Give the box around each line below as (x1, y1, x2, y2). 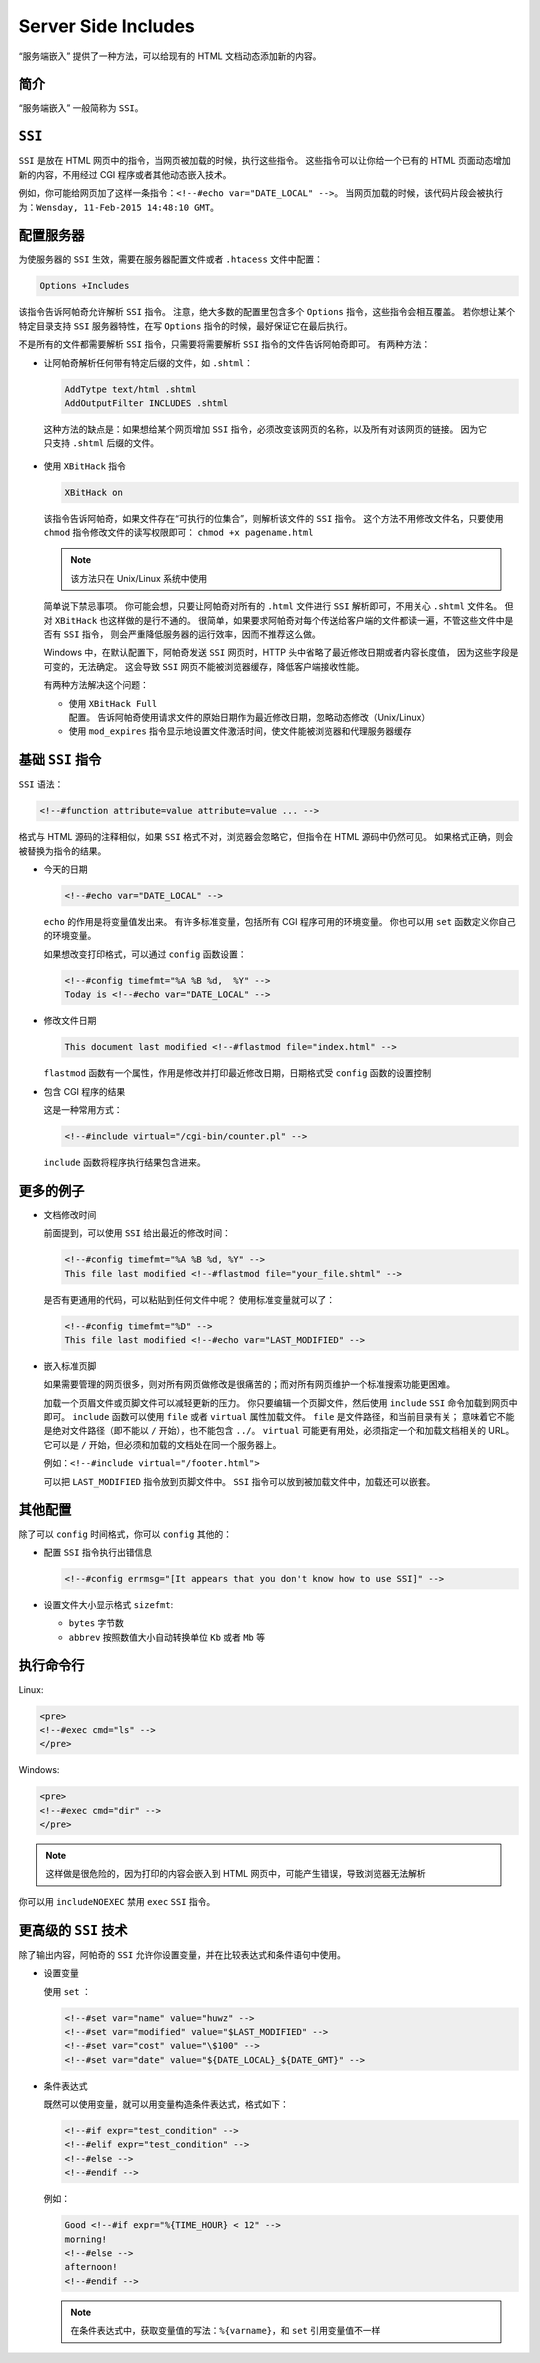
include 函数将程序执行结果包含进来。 (43, 1156, 206, 1168)
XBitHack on (64, 486, 124, 498)
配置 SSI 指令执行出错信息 (43, 1546, 153, 1558)
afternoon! (64, 2261, 118, 2273)
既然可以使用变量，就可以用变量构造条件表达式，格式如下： (43, 2098, 289, 2110)
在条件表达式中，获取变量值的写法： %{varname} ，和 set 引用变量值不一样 (70, 2325, 381, 2337)
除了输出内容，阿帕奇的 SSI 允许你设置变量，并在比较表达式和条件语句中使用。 (18, 1948, 347, 1960)
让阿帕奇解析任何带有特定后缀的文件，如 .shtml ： (43, 356, 254, 369)
